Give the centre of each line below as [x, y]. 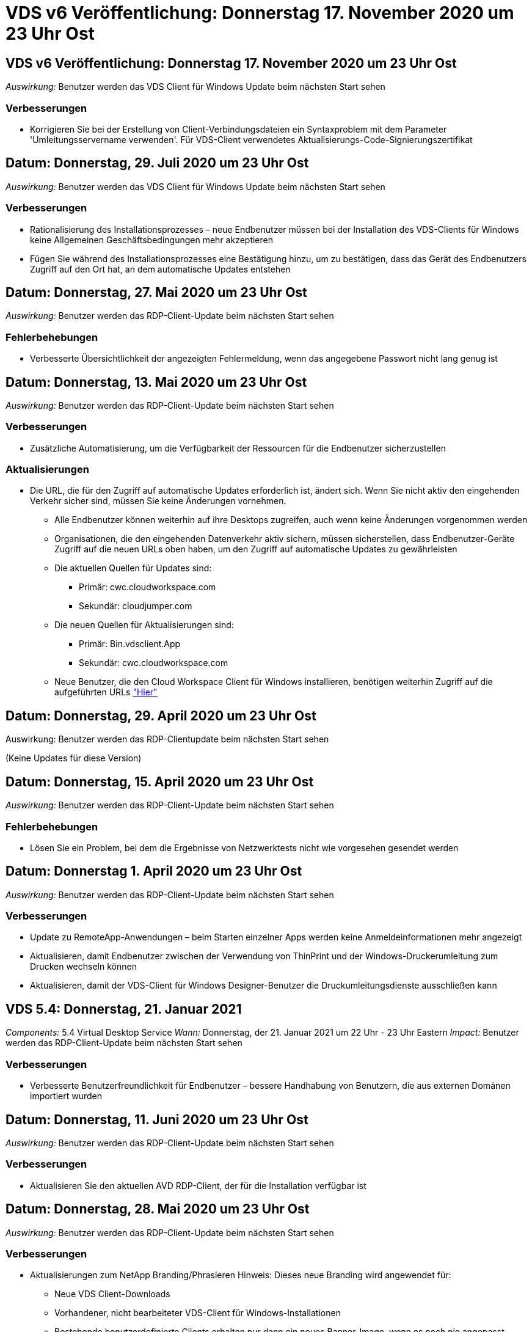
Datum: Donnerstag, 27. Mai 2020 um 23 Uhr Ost [156, 292]
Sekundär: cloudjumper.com [136, 606]
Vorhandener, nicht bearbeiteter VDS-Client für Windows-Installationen [198, 1313]
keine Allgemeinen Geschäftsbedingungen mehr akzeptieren [151, 240]
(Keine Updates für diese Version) [74, 758]
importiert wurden [66, 1096]
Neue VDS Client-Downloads [112, 1294]
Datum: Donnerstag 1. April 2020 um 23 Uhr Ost [154, 871]
